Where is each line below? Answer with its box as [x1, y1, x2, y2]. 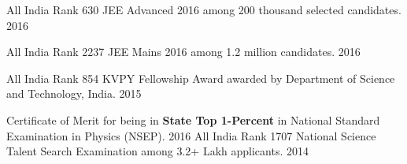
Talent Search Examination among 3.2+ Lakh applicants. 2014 [6, 143, 309, 159]
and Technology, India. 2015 [6, 85, 142, 102]
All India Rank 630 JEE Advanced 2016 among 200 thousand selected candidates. [6, 2, 401, 17]
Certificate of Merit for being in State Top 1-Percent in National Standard [6, 111, 380, 128]
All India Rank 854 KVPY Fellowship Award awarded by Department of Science [6, 69, 395, 86]
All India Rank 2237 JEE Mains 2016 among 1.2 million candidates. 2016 [6, 43, 361, 60]
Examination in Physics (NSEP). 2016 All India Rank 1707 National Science [6, 127, 376, 143]
